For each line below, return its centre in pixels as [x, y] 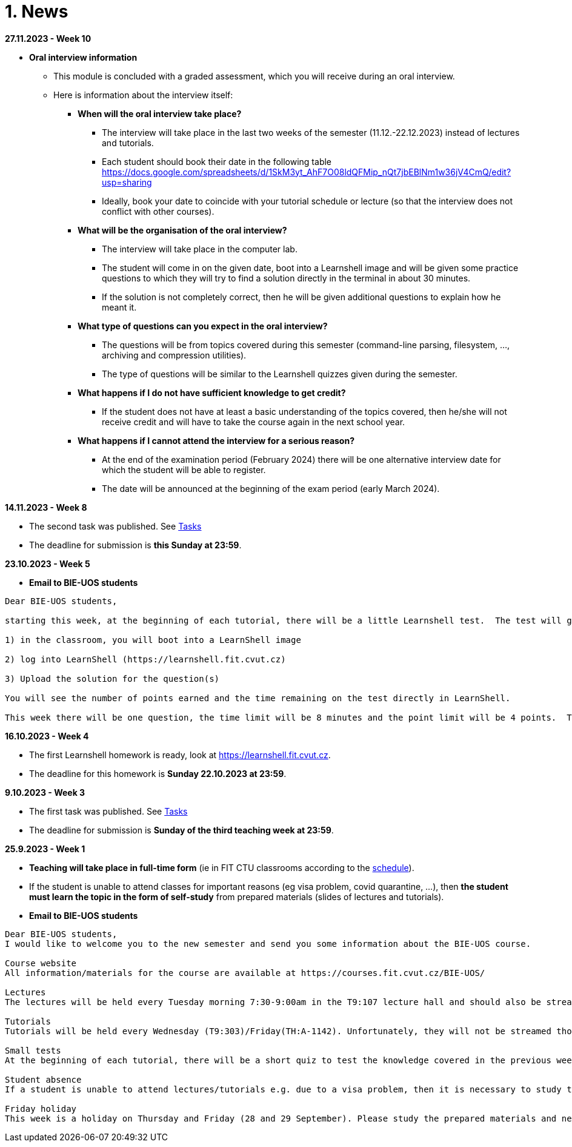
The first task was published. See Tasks [108, 811]
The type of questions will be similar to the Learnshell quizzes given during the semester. [280, 374]
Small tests [33, 1050]
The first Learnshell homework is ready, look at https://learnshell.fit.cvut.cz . [180, 755]
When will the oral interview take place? [160, 113]
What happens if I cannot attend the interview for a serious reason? [216, 440]
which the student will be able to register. [184, 469]
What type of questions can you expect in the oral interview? [203, 326]
